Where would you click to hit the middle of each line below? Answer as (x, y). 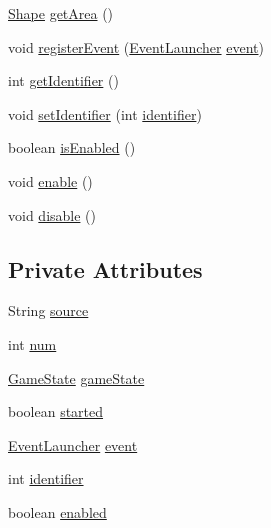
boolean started (56, 411)
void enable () (50, 180)
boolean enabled (57, 511)
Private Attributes (105, 268)
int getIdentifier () (63, 80)
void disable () (52, 214)
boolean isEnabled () (72, 147)
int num (32, 343)
